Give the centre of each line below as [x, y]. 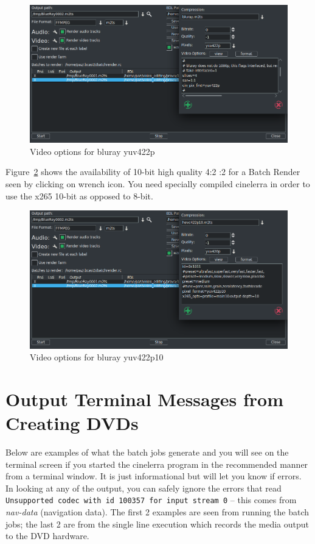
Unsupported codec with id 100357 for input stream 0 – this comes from [151, 500]
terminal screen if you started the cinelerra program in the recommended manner [157, 464]
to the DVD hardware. [47, 536]
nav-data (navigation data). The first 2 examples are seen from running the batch [157, 512]
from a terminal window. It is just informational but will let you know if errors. [154, 476]
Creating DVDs [72, 423]
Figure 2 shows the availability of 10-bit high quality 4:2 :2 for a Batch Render [153, 172]
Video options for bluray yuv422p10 [97, 357]
